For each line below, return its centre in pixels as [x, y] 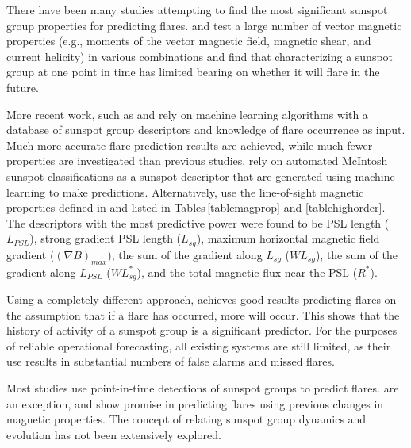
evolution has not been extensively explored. [114, 434]
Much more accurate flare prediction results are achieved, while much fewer [190, 145]
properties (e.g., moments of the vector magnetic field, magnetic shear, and [189, 41]
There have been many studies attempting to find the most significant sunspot [197, 10]
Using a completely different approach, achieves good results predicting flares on [202, 299]
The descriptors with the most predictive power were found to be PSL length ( [198, 222]
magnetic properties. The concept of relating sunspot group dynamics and [186, 419]
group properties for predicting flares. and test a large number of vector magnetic [204, 25]
